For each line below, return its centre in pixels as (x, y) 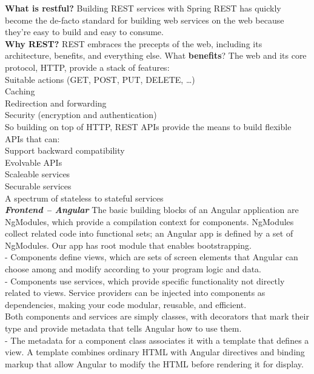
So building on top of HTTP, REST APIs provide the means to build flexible (148, 126)
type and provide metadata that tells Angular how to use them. (123, 328)
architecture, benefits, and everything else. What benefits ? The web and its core (156, 55)
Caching (20, 91)
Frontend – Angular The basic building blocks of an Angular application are (152, 210)
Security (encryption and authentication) (81, 115)
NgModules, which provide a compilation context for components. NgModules (149, 221)
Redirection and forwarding (56, 103)
